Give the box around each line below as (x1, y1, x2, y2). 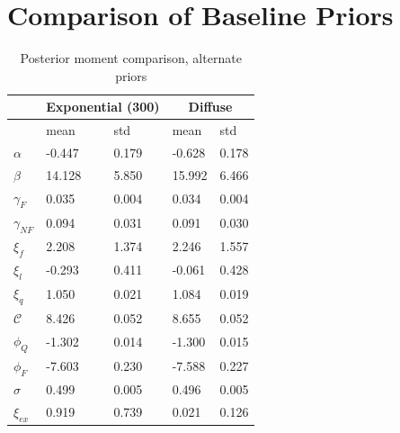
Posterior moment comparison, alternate (20, 49, 242, 68)
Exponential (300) (46, 97, 160, 116)
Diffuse (188, 97, 233, 116)
